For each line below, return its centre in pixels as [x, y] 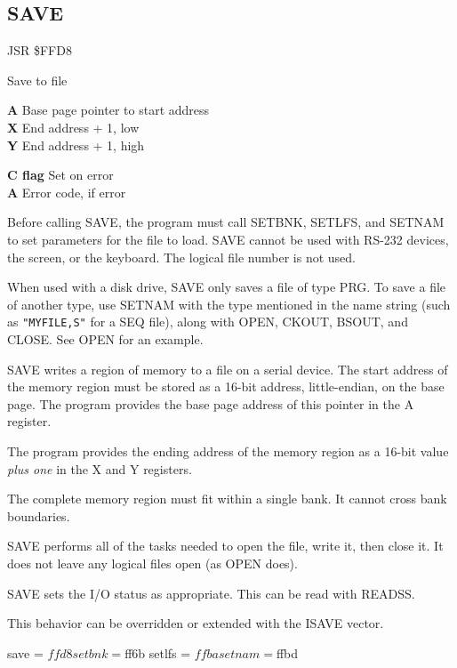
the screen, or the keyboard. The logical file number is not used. [181, 257]
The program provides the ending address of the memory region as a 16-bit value [228, 451]
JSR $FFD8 [40, 50]
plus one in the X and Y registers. [100, 468]
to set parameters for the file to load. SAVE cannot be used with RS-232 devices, [228, 239]
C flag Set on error [60, 175]
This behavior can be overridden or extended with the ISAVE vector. [196, 623]
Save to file [37, 80]
